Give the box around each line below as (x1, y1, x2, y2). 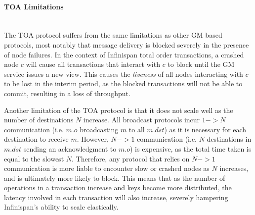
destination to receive (4, 134, 69, 144)
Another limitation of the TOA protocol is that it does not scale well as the (4, 105, 233, 115)
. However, (77, 134, 109, 144)
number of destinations (4, 114, 74, 125)
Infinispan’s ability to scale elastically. (4, 202, 119, 212)
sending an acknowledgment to (23, 143, 117, 154)
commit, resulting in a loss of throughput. (4, 88, 130, 98)
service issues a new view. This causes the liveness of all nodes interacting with (4, 68, 243, 79)
